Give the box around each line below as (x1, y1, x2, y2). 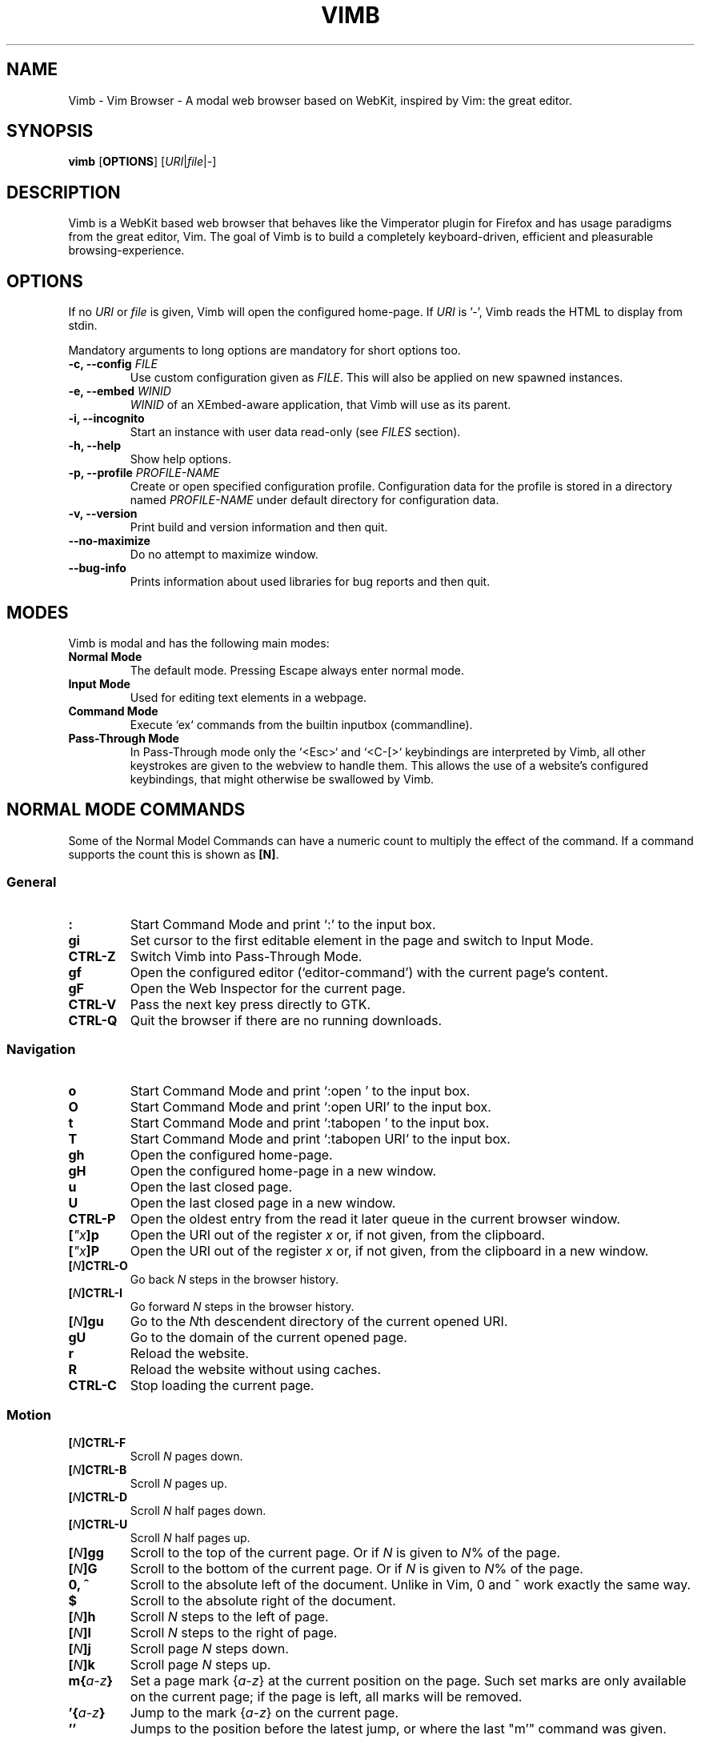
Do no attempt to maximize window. (130, 547, 318, 562)
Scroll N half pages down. (130, 1504, 266, 1518)
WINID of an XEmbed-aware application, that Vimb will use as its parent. (130, 398, 511, 412)
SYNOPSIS (6, 121, 94, 142)
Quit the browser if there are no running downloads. (130, 1012, 443, 1028)
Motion (6, 1406, 51, 1423)
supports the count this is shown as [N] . (68, 847, 279, 861)
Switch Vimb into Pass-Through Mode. (130, 948, 363, 964)
